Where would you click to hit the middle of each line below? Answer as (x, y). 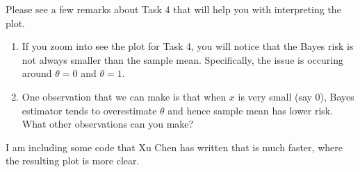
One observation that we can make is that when (124, 96)
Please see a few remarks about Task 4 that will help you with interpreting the (173, 9)
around (37, 73)
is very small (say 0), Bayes (296, 96)
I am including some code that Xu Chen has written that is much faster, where (174, 147)
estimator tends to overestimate (89, 110)
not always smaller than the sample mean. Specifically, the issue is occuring (182, 59)
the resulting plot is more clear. (73, 161)
